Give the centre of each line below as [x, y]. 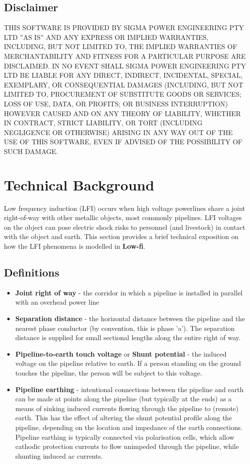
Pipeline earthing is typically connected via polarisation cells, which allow [125, 437]
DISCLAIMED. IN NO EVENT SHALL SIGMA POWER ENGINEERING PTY [125, 65]
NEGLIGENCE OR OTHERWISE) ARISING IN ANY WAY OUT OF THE [118, 132]
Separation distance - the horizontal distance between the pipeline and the [130, 318]
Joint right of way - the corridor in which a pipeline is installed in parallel [129, 292]
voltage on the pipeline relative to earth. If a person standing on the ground [128, 363]
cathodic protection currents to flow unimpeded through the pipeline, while [127, 446]
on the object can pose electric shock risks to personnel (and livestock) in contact [125, 227]
